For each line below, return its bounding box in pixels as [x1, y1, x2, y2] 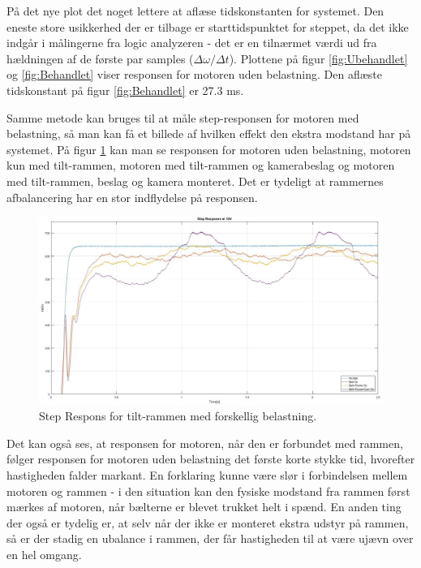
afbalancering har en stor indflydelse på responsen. [6, 188, 258, 205]
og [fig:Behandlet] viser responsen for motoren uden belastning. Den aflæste [6, 66, 382, 83]
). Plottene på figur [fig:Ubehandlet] [229, 49, 408, 67]
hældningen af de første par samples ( [6, 49, 194, 67]
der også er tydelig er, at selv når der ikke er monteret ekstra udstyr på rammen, [6, 514, 409, 531]
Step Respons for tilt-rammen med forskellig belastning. [39, 407, 317, 424]
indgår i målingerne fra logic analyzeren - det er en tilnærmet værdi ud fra [6, 34, 377, 51]
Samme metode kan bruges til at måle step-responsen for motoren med [6, 109, 359, 126]
